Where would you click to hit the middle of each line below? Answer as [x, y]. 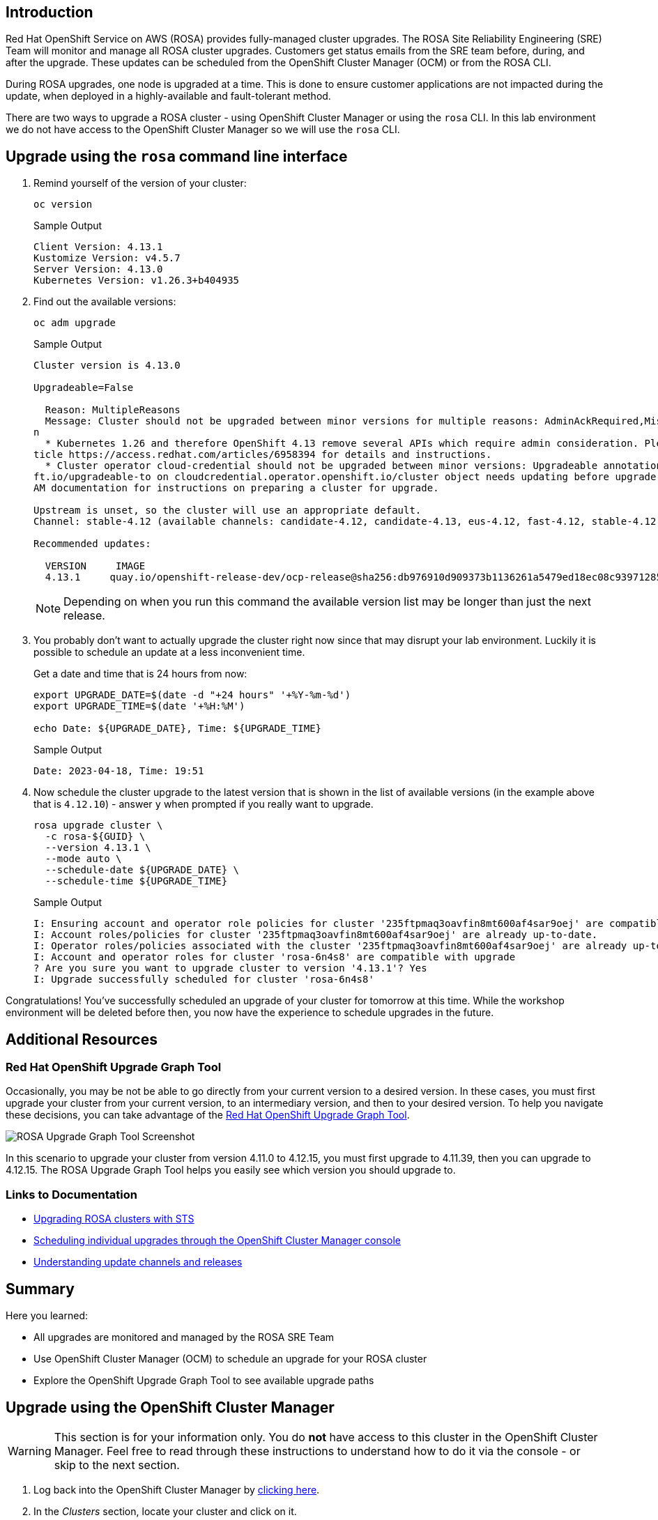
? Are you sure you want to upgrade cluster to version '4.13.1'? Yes [230, 968]
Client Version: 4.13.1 [98, 247]
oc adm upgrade [75, 323]
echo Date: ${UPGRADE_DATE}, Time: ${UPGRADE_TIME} [178, 729]
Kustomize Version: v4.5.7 [107, 258]
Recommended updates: [92, 544]
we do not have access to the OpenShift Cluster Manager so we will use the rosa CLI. [203, 130]
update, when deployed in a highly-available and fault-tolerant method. [168, 96]
